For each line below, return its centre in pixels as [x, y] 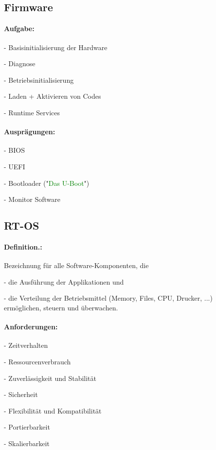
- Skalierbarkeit [27, 443]
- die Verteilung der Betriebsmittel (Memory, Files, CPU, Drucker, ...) [108, 298]
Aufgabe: [19, 28]
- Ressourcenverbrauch [37, 362]
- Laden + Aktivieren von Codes [53, 96]
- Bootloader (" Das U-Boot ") [47, 183]
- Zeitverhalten [26, 345]
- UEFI [15, 166]
